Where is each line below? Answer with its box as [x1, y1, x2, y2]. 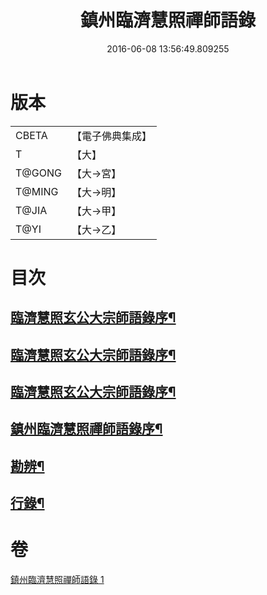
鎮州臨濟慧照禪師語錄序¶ [10, 421, 163, 438]
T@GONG [15, 166, 62, 180]
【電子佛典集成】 [71, 129, 152, 143]
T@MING [15, 184, 59, 198]
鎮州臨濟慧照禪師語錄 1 [10, 574, 105, 586]
